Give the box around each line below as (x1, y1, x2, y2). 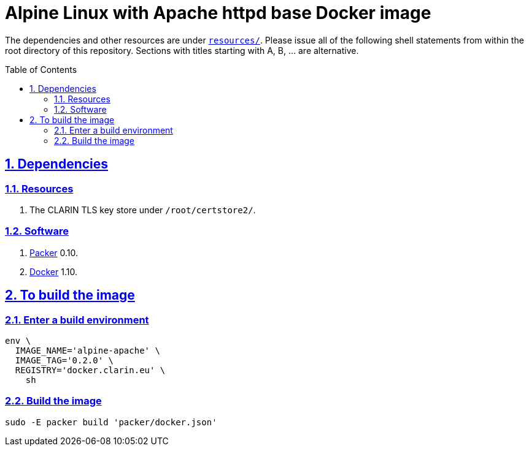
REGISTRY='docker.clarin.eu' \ (15, 365, 166, 375)
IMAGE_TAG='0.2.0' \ (15, 355, 114, 365)
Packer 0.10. (29, 247, 79, 258)
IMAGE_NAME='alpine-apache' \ (15, 345, 160, 355)
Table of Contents (5, 64, 77, 75)
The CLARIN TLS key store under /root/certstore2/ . (29, 204, 256, 215)
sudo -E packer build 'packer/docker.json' (5, 417, 217, 427)
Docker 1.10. (29, 266, 77, 277)
